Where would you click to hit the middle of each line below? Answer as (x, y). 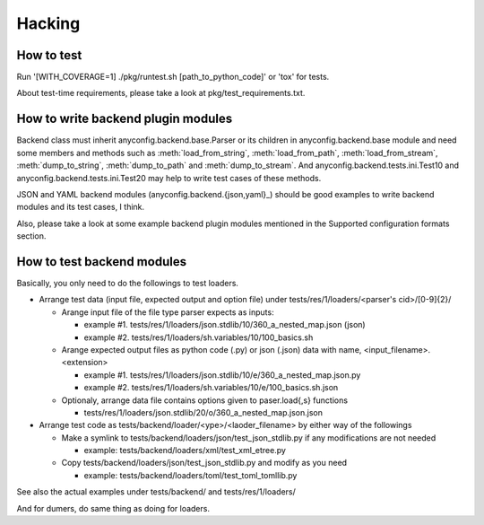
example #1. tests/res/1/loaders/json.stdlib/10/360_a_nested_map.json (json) (225, 325)
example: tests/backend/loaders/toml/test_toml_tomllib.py (190, 475)
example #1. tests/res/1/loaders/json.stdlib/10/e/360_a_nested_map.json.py (222, 375)
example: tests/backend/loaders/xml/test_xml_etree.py (185, 451)
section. (31, 236)
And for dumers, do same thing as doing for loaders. (113, 508)
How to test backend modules (102, 262)
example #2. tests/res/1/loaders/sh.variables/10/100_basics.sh (199, 337)
